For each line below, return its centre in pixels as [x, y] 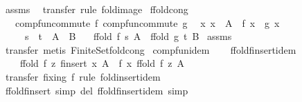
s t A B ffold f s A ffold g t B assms [128, 36]
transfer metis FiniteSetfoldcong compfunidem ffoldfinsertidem [151, 49]
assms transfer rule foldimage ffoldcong [97, 9]
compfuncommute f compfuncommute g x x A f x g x [147, 22]
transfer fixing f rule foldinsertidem [83, 76]
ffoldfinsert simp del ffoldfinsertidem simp [97, 90]
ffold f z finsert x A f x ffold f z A [102, 63]
